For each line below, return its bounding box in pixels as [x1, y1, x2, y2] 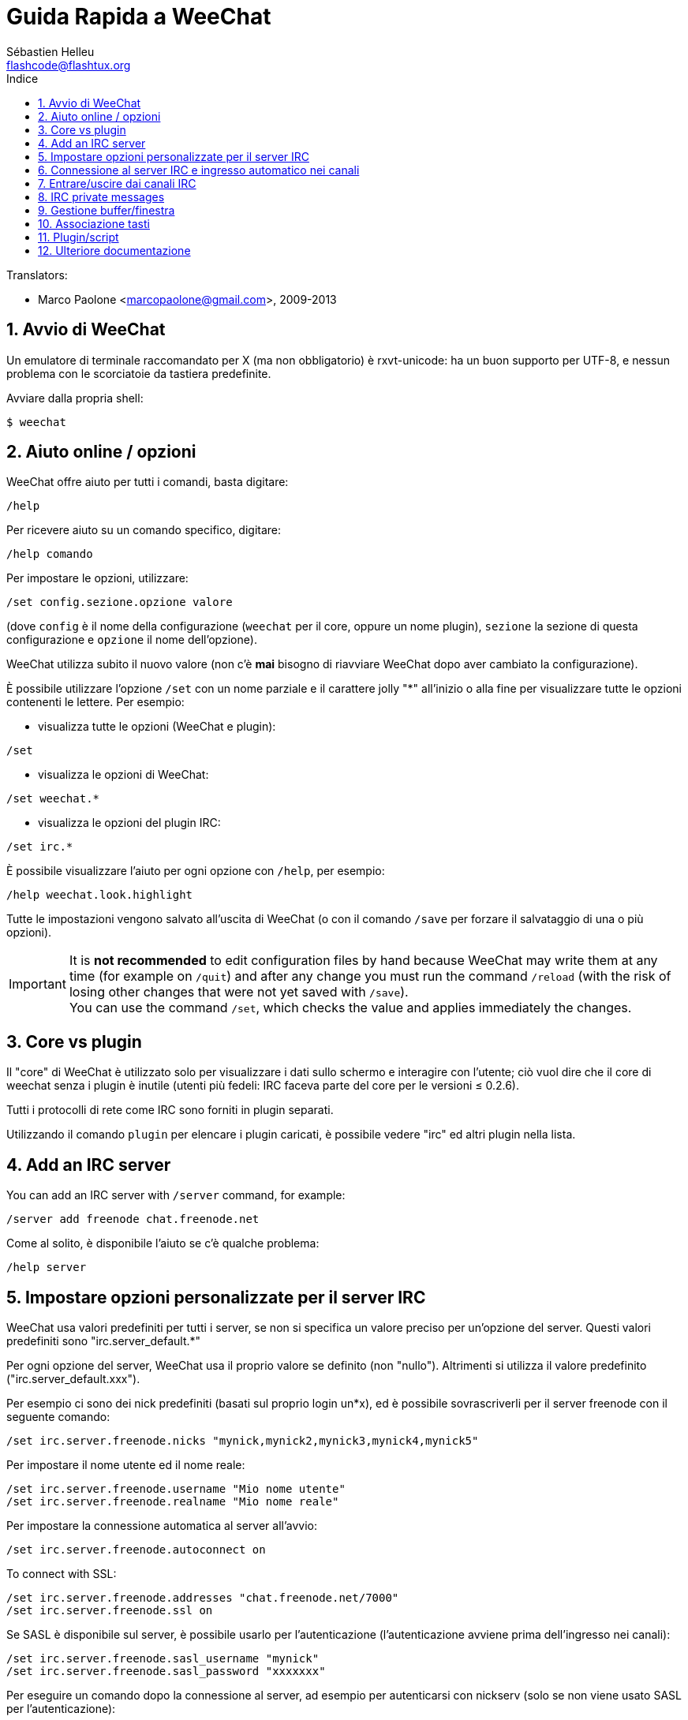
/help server [6, 1261, 87, 1274]
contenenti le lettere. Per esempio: [6, 695, 185, 709]
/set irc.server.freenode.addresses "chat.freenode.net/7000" [6, 1591, 399, 1604]
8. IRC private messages [38, 189, 165, 204]
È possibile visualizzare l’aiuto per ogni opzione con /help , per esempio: [6, 864, 385, 878]
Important [9, 976, 66, 993]
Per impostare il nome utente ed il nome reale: [6, 1457, 245, 1471]
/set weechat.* [6, 792, 100, 806]
